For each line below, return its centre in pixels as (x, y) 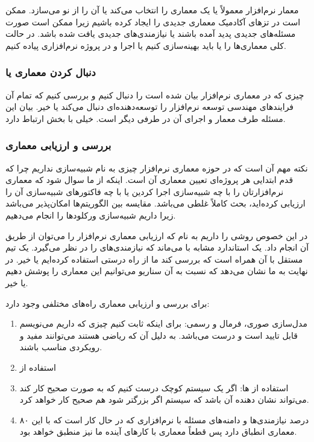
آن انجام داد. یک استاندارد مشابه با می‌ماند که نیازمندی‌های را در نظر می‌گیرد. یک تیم (157, 247)
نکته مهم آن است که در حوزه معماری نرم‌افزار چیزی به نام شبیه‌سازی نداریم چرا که (157, 168)
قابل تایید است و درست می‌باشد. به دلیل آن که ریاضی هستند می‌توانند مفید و (159, 335)
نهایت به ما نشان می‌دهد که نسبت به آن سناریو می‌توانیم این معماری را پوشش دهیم (157, 271)
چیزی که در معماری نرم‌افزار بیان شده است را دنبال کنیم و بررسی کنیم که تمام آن (155, 94)
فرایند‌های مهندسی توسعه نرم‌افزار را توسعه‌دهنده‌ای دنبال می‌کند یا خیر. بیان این (150, 107)
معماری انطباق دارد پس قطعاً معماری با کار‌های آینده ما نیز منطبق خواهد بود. (158, 431)
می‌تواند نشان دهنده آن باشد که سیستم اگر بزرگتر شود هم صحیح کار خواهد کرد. (164, 399)
